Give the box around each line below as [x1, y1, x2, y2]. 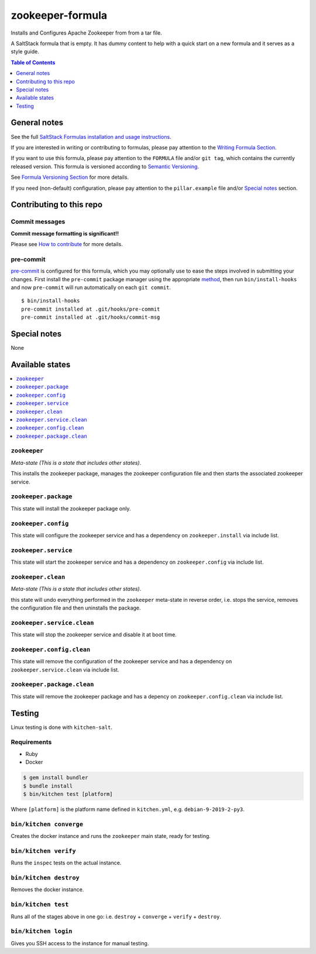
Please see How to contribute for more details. [11, 241, 123, 248]
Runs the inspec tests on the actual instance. [11, 859, 122, 867]
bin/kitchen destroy [11, 874, 80, 882]
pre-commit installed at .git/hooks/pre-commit [21, 305, 160, 312]
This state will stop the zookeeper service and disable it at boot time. [11, 631, 177, 638]
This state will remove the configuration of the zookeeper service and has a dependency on [11, 658, 232, 665]
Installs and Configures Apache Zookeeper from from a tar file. [11, 29, 162, 36]
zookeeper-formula [11, 9, 108, 22]
